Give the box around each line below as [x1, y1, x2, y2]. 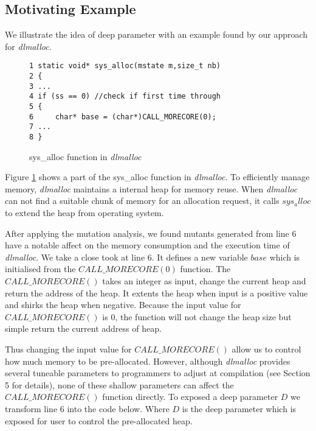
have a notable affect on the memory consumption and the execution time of [5, 239, 290, 251]
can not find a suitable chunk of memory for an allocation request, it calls [5, 194, 280, 207]
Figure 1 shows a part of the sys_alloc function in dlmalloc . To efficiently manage [5, 170, 310, 183]
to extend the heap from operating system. [5, 206, 164, 219]
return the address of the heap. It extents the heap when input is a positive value [5, 286, 308, 299]
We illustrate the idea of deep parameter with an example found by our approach [5, 28, 308, 41]
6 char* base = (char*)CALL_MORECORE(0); [29, 112, 216, 121]
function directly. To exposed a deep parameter [102, 390, 278, 403]
